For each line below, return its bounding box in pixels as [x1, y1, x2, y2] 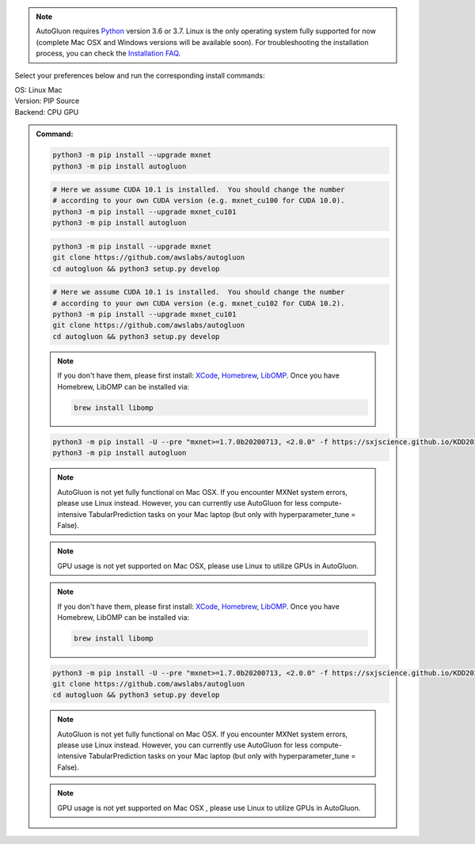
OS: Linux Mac [14, 85, 63, 94]
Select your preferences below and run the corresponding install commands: [14, 70, 265, 80]
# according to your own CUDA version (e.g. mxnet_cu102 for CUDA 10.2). [52, 298, 345, 308]
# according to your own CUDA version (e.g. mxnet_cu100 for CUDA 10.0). [52, 196, 345, 205]
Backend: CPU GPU [14, 107, 79, 116]
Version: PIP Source [14, 96, 80, 106]
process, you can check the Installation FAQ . [36, 48, 181, 59]
